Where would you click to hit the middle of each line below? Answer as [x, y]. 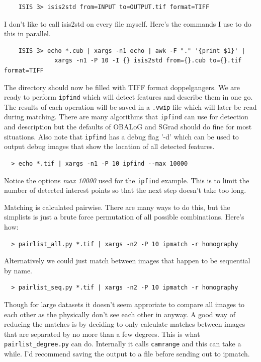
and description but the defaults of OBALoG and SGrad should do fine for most [128, 127]
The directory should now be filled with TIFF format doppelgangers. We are [122, 87]
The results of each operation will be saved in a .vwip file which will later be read [130, 106]
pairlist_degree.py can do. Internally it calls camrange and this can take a [123, 344]
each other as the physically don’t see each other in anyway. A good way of [120, 314]
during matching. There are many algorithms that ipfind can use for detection [126, 117]
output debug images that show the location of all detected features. [109, 146]
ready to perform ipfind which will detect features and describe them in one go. [128, 97]
